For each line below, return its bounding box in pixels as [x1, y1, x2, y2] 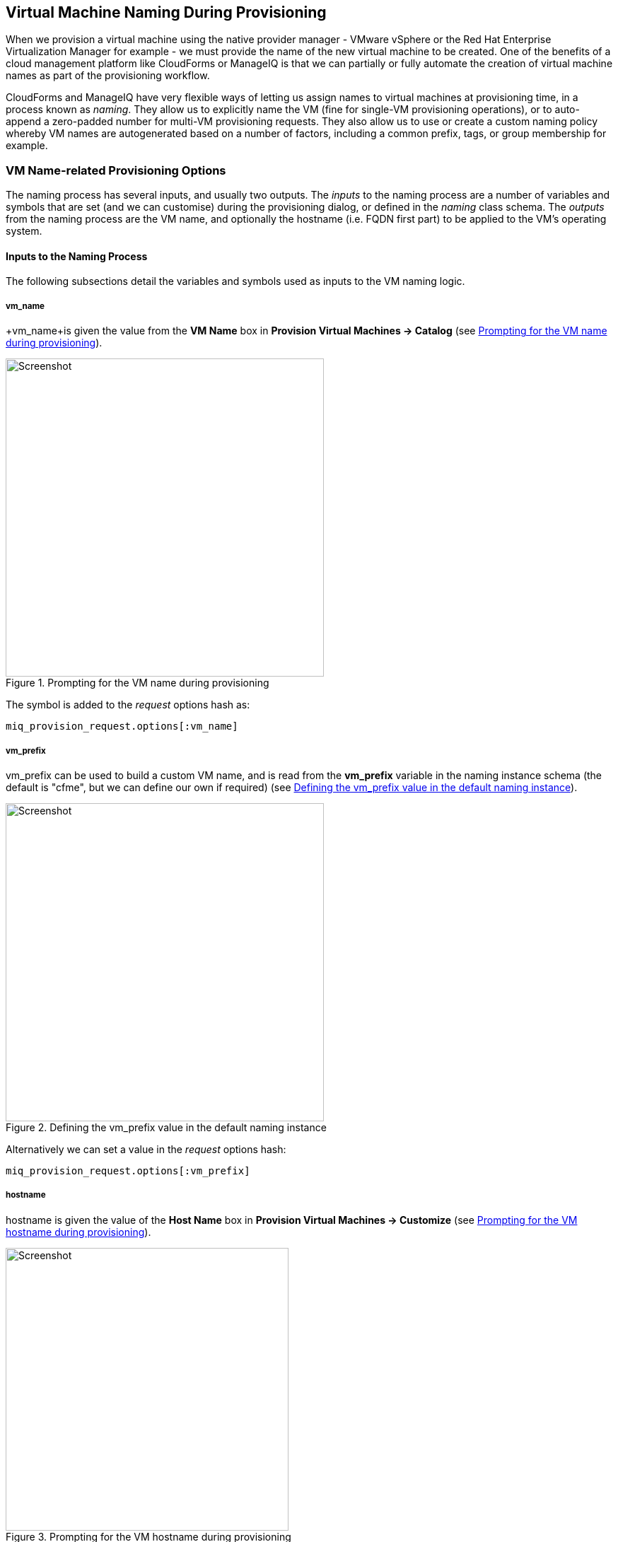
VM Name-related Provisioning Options [6, 163, 226, 177]
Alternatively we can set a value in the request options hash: [6, 1143, 286, 1155]
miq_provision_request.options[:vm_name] [6, 720, 238, 732]
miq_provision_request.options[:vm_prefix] [6, 1164, 250, 1176]
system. [6, 225, 42, 238]
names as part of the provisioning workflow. [6, 69, 210, 82]
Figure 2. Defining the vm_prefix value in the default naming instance [6, 1121, 327, 1133]
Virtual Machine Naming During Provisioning [6, 4, 327, 21]
